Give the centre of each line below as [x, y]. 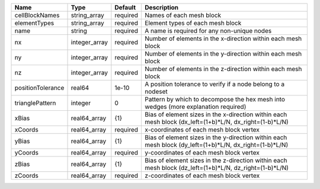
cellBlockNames [37, 15]
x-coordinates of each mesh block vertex [202, 129]
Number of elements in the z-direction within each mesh [223, 69]
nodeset [156, 92]
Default [125, 7]
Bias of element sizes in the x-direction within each [216, 114]
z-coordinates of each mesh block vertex [202, 176]
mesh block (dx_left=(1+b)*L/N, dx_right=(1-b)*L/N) [217, 122]
